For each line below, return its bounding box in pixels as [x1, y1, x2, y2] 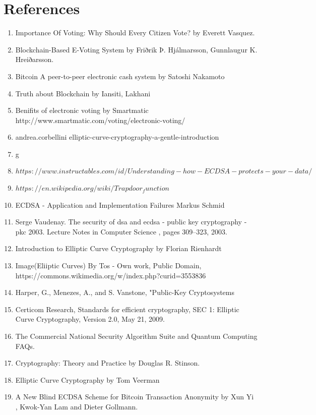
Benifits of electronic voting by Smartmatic [15, 105, 149, 115]
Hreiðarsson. [15, 54, 54, 65]
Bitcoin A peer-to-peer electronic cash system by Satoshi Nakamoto [15, 71, 225, 81]
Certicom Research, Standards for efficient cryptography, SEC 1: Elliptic [15, 304, 239, 314]
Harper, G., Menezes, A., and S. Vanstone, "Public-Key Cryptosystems [15, 287, 235, 298]
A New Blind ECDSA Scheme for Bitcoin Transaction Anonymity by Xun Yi [15, 391, 254, 402]
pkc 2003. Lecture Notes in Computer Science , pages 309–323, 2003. [15, 226, 227, 236]
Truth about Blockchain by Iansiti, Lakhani [15, 88, 151, 98]
